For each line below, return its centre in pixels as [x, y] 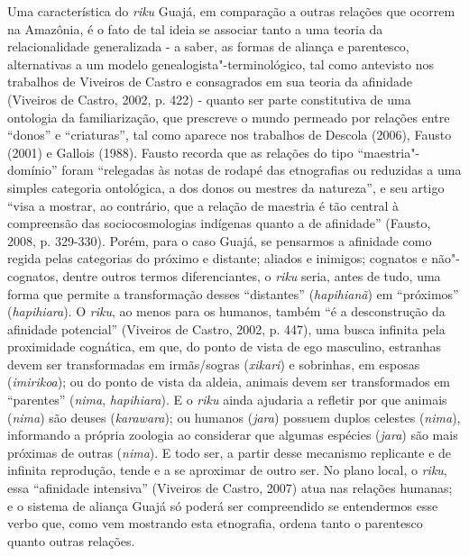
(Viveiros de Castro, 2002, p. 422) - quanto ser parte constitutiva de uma [209, 99]
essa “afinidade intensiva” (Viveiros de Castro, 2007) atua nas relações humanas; [230, 488]
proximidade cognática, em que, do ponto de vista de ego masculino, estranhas [225, 346]
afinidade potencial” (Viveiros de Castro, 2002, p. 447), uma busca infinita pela [226, 328]
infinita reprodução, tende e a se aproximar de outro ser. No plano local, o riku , [227, 470]
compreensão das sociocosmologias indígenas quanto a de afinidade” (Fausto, [219, 223]
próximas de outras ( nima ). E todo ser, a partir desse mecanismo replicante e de [230, 452]
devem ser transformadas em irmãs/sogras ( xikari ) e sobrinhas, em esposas [214, 364]
